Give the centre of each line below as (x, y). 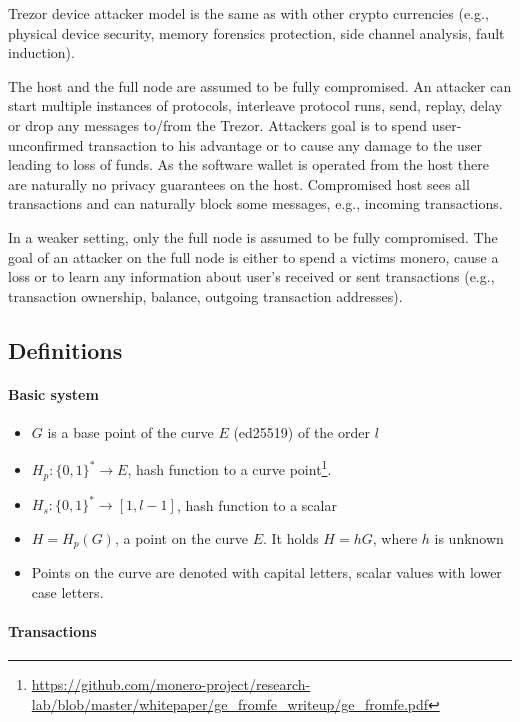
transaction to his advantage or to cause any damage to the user (285, 144)
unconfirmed (46, 144)
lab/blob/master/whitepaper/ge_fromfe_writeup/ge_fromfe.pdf (230, 703)
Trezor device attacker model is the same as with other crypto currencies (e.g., (248, 13)
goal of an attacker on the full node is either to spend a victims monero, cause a (253, 256)
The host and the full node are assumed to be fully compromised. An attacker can (260, 85)
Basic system (53, 393)
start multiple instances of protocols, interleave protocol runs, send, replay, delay (255, 105)
